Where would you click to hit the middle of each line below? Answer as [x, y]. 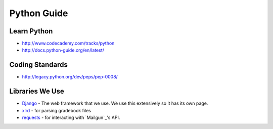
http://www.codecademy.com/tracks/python [68, 44]
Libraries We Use [37, 91]
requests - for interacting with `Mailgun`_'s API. [71, 118]
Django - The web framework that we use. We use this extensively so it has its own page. [115, 103]
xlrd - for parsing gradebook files [56, 110]
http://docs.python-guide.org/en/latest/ [63, 50]
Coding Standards [38, 65]
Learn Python [31, 31]
